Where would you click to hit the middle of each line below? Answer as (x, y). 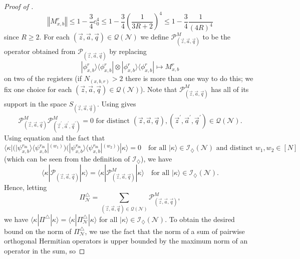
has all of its (230, 89)
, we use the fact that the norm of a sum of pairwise (165, 231)
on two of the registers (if (43, 78)
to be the (217, 37)
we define (155, 37)
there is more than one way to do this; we (189, 78)
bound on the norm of (38, 231)
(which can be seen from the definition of (67, 158)
